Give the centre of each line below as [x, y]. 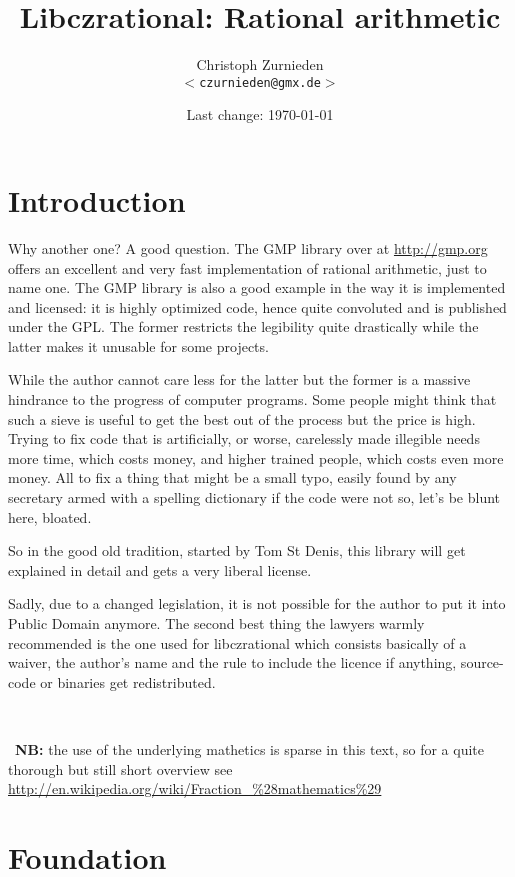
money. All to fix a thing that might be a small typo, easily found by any [232, 477]
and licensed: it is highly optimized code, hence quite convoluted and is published [257, 306]
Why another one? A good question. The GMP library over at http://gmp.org [248, 247]
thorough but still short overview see [120, 768]
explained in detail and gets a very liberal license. [160, 569]
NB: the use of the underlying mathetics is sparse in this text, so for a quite [250, 748]
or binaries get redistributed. [128, 681]
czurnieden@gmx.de [260, 82]
